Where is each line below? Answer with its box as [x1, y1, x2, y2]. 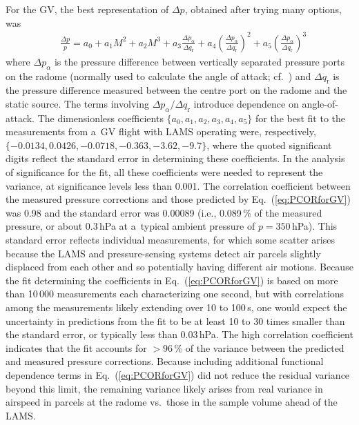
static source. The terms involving [6, 96, 149, 110]
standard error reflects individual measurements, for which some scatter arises [6, 233, 335, 247]
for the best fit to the [255, 110, 345, 125]
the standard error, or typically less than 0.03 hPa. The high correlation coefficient [6, 327, 353, 342]
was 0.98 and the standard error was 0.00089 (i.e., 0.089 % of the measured [6, 205, 322, 219]
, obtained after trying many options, [184, 2, 342, 16]
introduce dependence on [193, 96, 299, 110]
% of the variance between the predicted [174, 340, 345, 355]
